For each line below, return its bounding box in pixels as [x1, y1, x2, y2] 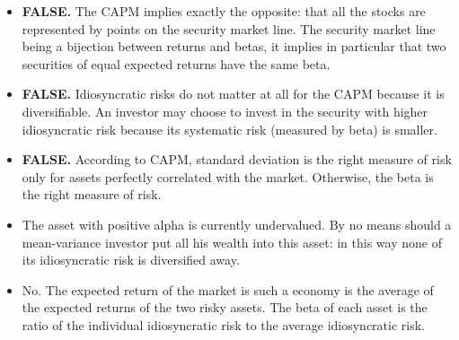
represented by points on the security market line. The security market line [22, 19, 436, 38]
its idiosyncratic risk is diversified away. [22, 250, 240, 269]
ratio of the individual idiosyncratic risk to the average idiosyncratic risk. [22, 315, 425, 334]
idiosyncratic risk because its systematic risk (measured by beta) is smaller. [22, 119, 437, 138]
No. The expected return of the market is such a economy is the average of [22, 280, 434, 299]
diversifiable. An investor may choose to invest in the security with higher [22, 101, 428, 120]
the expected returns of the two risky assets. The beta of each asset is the [22, 298, 428, 317]
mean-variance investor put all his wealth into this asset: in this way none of [22, 232, 442, 251]
